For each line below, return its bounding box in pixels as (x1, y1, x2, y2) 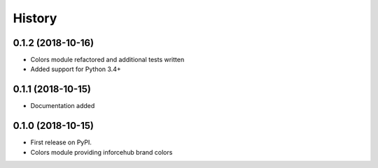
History (13, 10, 57, 26)
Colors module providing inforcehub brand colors (30, 148, 173, 156)
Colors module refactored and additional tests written (30, 56, 185, 64)
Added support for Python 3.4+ (30, 65, 122, 73)
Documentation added (30, 102, 95, 110)
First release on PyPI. (30, 138, 92, 146)
